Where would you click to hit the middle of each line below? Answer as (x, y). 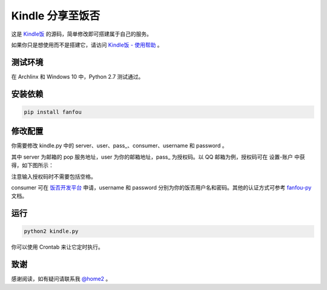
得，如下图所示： (32, 165)
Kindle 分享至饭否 (55, 16)
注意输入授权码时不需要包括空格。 (54, 176)
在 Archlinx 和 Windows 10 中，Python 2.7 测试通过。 (78, 76)
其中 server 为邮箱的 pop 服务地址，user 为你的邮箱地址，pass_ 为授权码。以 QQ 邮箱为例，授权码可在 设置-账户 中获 (158, 157)
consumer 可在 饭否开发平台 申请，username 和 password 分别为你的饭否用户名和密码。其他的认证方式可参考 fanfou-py (161, 187)
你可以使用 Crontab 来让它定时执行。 (57, 247)
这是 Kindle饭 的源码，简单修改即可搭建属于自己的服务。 (82, 34)
